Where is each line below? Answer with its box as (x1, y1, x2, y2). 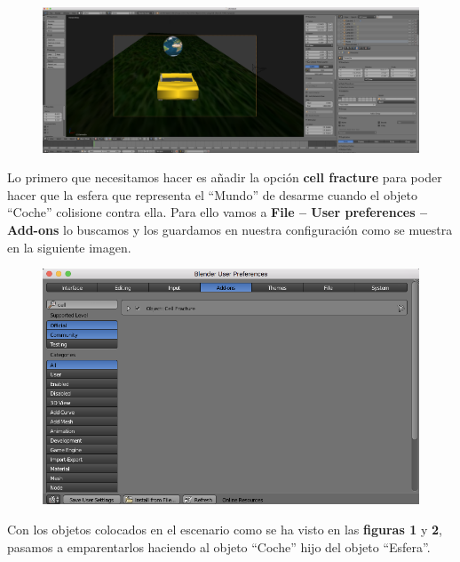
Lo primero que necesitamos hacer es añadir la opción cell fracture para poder (7, 168, 442, 187)
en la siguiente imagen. (7, 237, 131, 256)
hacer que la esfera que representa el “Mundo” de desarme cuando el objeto (7, 185, 417, 204)
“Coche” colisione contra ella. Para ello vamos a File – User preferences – (7, 203, 427, 221)
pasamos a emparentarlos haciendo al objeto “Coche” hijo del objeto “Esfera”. (7, 537, 431, 556)
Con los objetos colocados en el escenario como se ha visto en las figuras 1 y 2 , (7, 520, 442, 539)
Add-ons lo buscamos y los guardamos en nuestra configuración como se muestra (7, 220, 453, 238)
